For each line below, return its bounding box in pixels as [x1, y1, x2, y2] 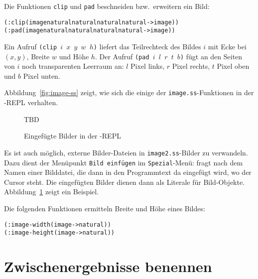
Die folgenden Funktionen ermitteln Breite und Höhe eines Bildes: [4, 203, 205, 213]
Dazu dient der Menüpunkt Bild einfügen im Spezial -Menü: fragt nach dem [4, 157, 243, 167]
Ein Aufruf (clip [4, 41, 57, 51]
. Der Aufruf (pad [95, 51, 149, 61]
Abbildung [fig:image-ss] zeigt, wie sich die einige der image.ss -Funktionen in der [4, 87, 254, 98]
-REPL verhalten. [4, 97, 58, 108]
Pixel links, [130, 61, 165, 71]
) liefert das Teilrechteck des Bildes [93, 41, 201, 51]
